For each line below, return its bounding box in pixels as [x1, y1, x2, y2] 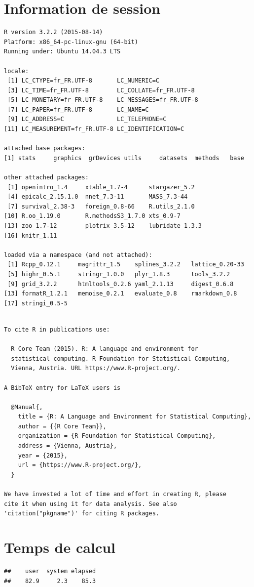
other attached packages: [4, 174, 89, 181]
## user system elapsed [4, 567, 96, 575]
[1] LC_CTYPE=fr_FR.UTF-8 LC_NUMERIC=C [7, 77, 159, 84]
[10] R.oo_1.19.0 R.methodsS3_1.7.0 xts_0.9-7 [4, 212, 181, 220]
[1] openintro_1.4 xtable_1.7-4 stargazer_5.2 [7, 183, 195, 191]
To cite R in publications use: [4, 326, 110, 333]
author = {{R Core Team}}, [18, 422, 107, 430]
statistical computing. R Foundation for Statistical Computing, [11, 355, 230, 362]
